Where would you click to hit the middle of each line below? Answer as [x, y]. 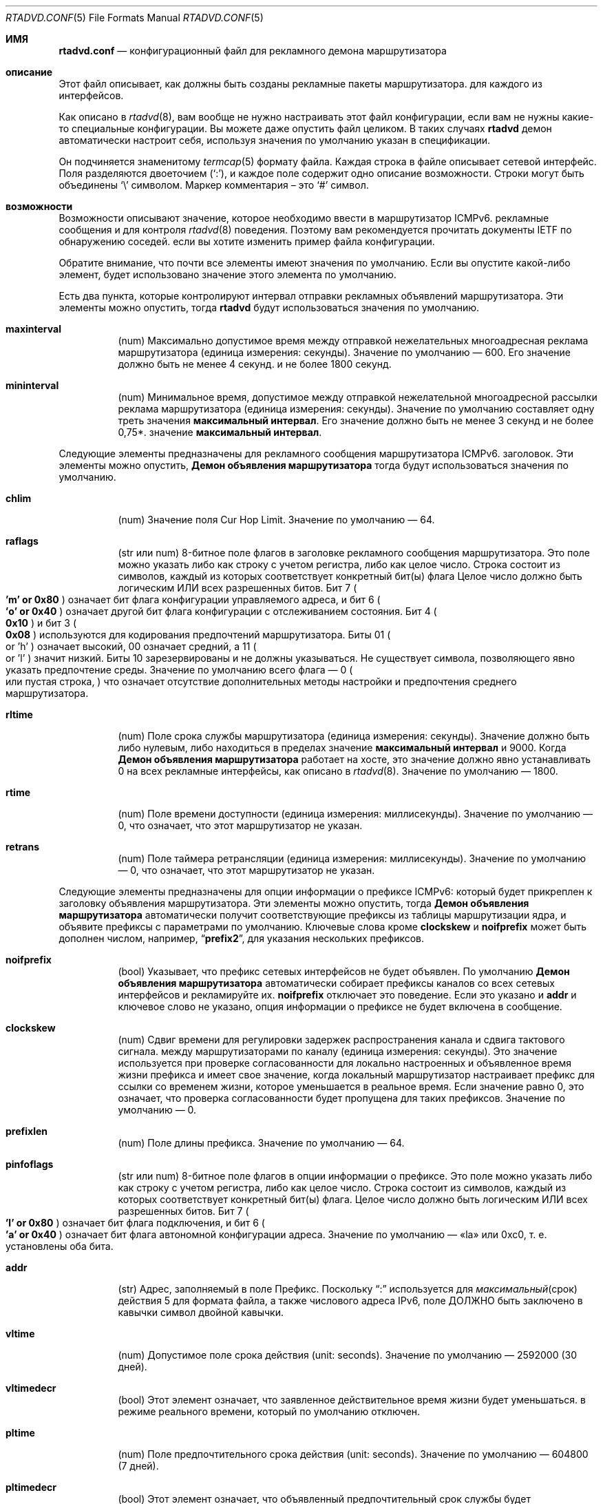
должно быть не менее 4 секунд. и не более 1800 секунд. [255, 364]
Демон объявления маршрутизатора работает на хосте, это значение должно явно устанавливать [355, 759]
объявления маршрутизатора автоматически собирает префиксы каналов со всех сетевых [336, 983]
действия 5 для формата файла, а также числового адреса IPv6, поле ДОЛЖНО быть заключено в [350, 1301]
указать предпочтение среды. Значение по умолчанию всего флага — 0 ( [179, 670]
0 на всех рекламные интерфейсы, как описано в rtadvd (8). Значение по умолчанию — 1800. [338, 771]
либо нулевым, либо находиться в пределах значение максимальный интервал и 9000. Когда [342, 748]
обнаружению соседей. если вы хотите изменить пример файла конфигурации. [247, 241]
